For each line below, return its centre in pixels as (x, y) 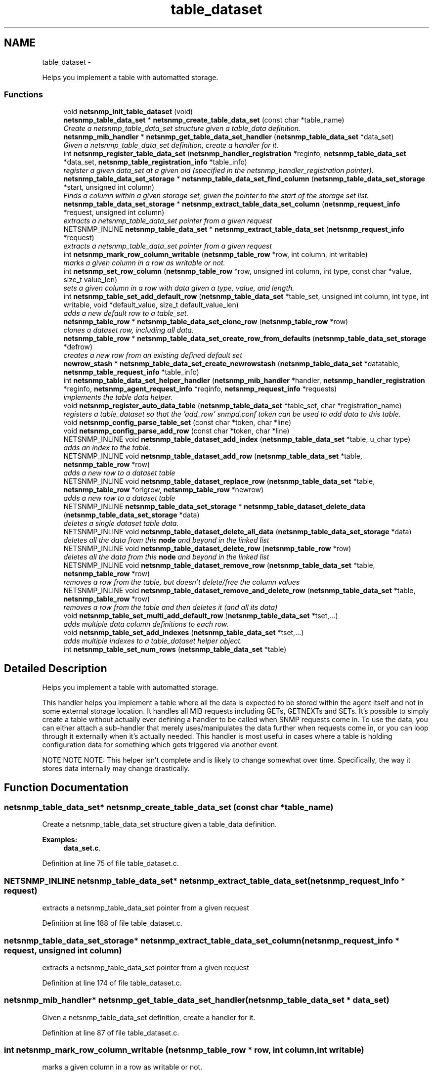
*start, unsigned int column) (109, 187)
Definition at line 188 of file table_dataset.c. (112, 923)
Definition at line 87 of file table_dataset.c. (111, 1032)
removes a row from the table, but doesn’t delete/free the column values (182, 582)
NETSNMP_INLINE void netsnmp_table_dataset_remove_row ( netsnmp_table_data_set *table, (219, 565)
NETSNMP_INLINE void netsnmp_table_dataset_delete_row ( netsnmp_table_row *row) (207, 549)
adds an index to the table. (107, 448)
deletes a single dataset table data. (121, 523)
